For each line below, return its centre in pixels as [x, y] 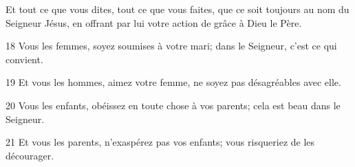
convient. [24, 59]
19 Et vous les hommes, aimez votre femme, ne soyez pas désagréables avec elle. [173, 82]
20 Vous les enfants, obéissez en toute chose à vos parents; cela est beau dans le [173, 105]
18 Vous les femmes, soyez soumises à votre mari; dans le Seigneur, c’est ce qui [171, 46]
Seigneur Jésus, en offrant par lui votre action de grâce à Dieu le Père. [154, 22]
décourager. [30, 155]
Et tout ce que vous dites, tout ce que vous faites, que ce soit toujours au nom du [177, 9]
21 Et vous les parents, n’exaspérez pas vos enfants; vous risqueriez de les [160, 142]
